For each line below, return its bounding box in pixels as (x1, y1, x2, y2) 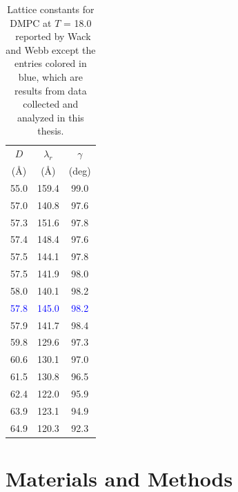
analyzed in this (17, 110, 84, 124)
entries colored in (14, 56, 87, 70)
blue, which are (18, 69, 83, 83)
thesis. (37, 124, 64, 138)
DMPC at (10, 15, 52, 30)
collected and (23, 97, 79, 111)
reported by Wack (15, 29, 91, 43)
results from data (14, 83, 87, 97)
